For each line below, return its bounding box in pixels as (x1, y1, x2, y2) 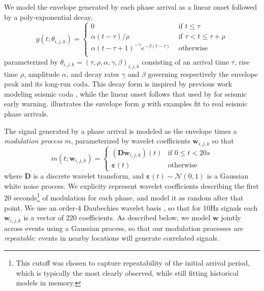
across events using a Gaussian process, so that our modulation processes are (4, 222, 243, 233)
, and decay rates (66, 68, 120, 79)
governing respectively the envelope (148, 68, 258, 79)
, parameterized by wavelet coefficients (71, 135, 190, 146)
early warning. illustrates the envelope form (4, 98, 139, 109)
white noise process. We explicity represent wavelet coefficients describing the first (4, 180, 259, 191)
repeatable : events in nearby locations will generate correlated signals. (4, 232, 219, 243)
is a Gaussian (207, 170, 249, 181)
